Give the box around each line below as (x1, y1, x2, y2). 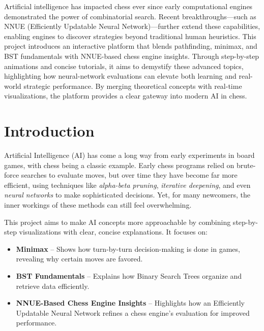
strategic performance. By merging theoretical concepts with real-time (23, 80, 242, 91)
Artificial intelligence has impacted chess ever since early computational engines (4, 1, 253, 11)
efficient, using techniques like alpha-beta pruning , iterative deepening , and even (4, 179, 251, 190)
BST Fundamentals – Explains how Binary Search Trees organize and (16, 271, 242, 281)
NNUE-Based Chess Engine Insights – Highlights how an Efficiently (16, 297, 245, 308)
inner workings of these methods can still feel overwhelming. (4, 200, 192, 210)
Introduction (4, 120, 95, 141)
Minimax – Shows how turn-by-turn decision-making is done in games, (16, 243, 240, 254)
